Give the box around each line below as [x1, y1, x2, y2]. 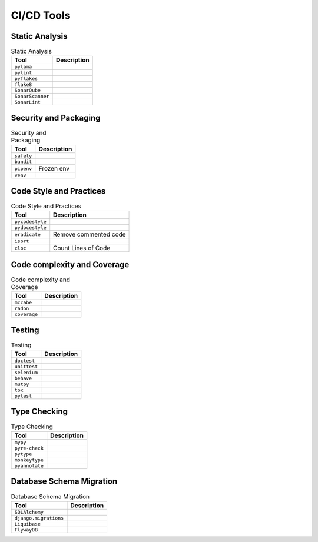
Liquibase [14, 521, 41, 527]
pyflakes [14, 75, 38, 82]
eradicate [14, 231, 41, 238]
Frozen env [38, 165, 70, 173]
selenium [14, 370, 38, 375]
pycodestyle [14, 218, 47, 225]
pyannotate [14, 463, 44, 469]
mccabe [14, 300, 32, 306]
